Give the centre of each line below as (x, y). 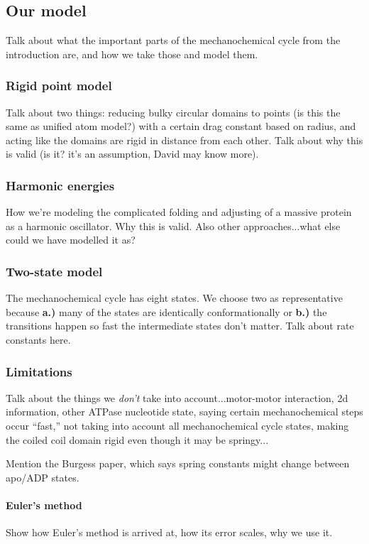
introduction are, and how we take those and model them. (132, 54)
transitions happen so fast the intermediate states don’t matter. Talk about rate (180, 326)
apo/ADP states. (43, 477)
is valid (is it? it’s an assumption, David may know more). (132, 154)
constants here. (38, 339)
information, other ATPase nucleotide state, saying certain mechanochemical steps (184, 412)
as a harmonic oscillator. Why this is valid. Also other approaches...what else (173, 225)
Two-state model (54, 271)
